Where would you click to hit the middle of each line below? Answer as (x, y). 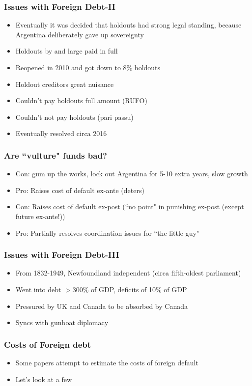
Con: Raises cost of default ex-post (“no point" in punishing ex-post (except (130, 207)
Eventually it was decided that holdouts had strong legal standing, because (128, 25)
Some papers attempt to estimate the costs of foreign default (107, 362)
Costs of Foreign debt (48, 344)
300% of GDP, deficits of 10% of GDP (130, 289)
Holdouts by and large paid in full (67, 51)
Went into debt (38, 289)
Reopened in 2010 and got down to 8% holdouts (88, 67)
